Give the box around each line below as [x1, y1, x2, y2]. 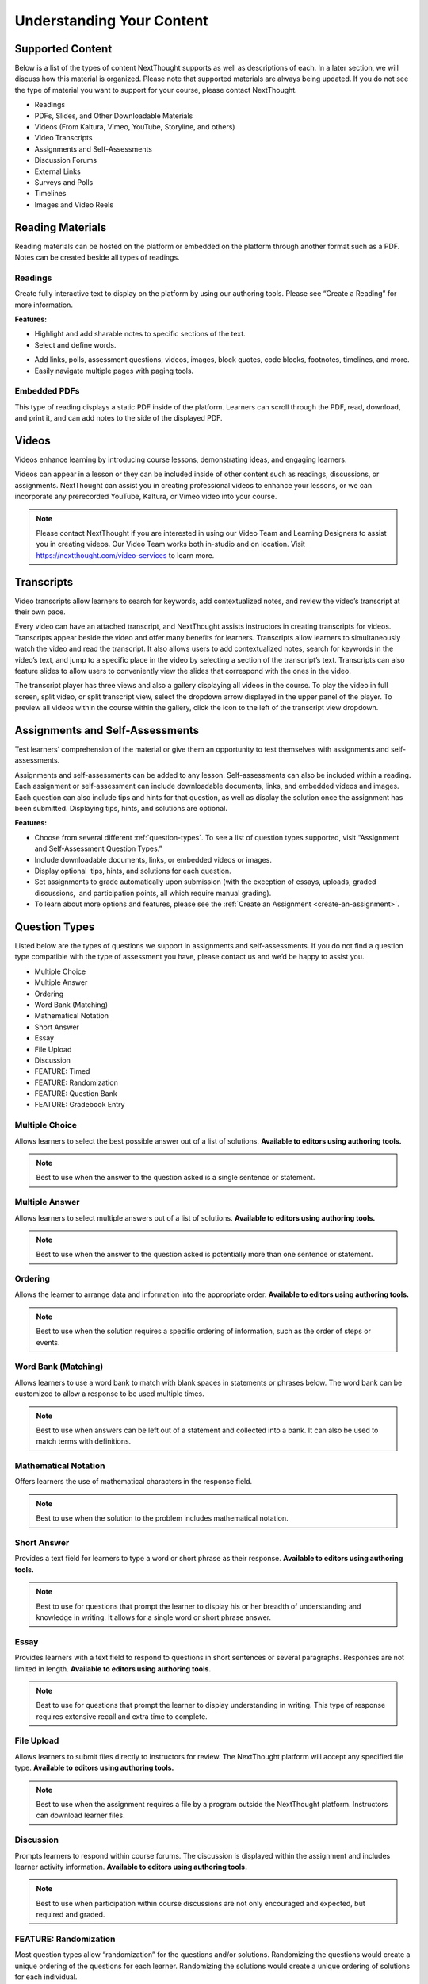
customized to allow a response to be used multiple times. [14, 1389, 205, 1398]
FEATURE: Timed [34, 1067, 90, 1076]
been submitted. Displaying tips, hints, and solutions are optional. [14, 803, 227, 813]
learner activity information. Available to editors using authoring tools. [14, 1862, 248, 1871]
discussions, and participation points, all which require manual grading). [34, 888, 272, 898]
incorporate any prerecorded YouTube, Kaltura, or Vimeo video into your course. [14, 492, 277, 502]
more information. [14, 300, 73, 310]
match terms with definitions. [36, 1436, 132, 1446]
